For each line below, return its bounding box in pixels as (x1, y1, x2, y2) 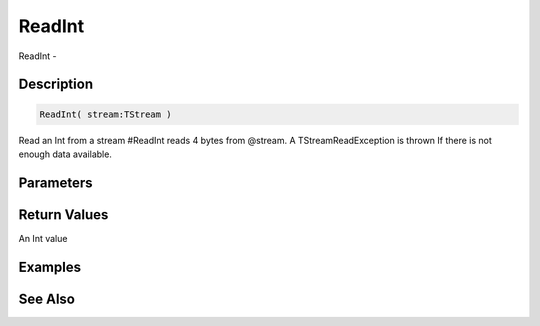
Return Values (18, 206, 109, 223)
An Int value (18, 232, 68, 244)
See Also (18, 290, 75, 307)
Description (18, 76, 94, 93)
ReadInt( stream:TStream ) (39, 108, 172, 120)
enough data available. (18, 148, 112, 160)
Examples (18, 258, 82, 275)
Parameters (18, 174, 93, 191)
